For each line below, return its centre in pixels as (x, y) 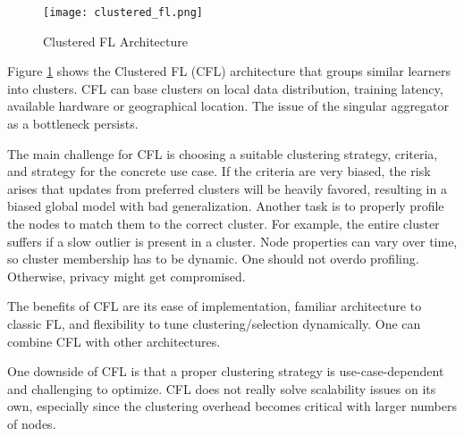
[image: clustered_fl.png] (123, 13)
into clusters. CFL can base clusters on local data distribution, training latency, (225, 88)
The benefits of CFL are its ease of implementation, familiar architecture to (215, 306)
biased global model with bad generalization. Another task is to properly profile (226, 206)
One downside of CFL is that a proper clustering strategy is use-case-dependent (226, 371)
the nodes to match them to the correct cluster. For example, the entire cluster (224, 223)
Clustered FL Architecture (115, 41)
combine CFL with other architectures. (114, 341)
